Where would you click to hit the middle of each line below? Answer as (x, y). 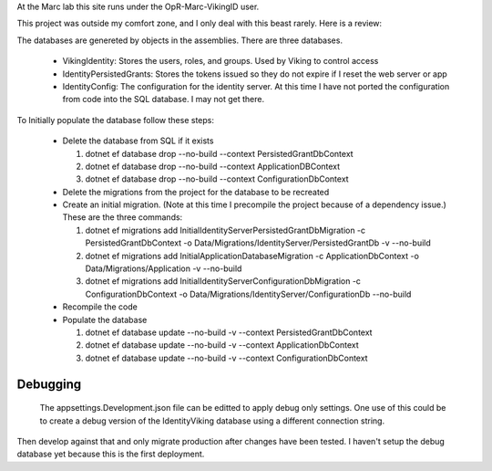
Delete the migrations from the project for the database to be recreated (196, 192)
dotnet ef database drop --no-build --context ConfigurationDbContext (217, 179)
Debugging (49, 384)
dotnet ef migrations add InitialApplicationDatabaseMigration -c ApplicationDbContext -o (252, 256)
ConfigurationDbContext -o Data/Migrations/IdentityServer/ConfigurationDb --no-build (248, 294)
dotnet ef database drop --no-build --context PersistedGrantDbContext (220, 153)
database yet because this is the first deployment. (111, 454)
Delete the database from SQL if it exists (138, 141)
